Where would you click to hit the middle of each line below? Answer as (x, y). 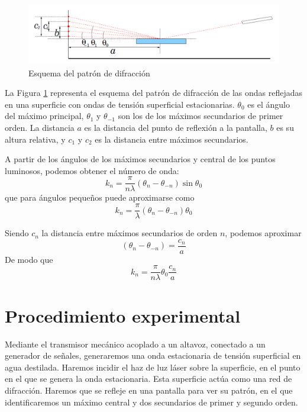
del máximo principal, (44, 116)
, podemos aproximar (263, 233)
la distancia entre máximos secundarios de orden (130, 233)
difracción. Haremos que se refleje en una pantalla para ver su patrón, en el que (149, 390)
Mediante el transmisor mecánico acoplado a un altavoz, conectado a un (135, 344)
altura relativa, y (35, 139)
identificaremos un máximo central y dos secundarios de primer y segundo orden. (151, 402)
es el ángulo (269, 104)
